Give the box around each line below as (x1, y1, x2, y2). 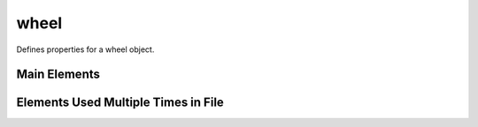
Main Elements (16, 67, 101, 82)
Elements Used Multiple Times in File (16, 95, 225, 110)
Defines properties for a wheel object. (16, 44, 155, 55)
